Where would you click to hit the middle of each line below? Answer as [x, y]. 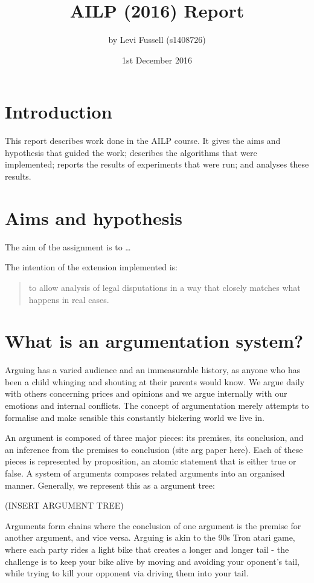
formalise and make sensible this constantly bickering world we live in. [135, 417]
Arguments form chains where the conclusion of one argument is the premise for [153, 525]
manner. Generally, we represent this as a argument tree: [110, 485]
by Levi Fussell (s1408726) [157, 40]
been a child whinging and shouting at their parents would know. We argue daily [155, 381]
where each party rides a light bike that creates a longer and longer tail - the [147, 549]
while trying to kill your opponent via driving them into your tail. [127, 573]
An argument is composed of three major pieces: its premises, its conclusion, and [154, 438]
